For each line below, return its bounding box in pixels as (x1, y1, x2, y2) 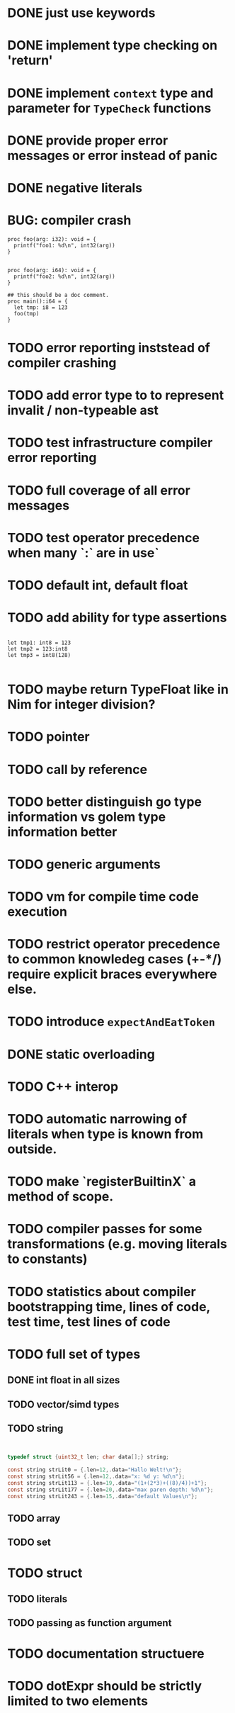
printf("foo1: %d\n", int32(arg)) (13, 242, 115, 249)
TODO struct (7, 1565, 83, 1581)
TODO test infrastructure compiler (7, 434, 213, 451)
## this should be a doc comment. (7, 291, 110, 298)
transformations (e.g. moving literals (7, 1236, 228, 1252)
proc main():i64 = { (7, 298, 69, 305)
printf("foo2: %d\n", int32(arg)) (13, 273, 115, 280)
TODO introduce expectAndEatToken (7, 1013, 216, 1030)
